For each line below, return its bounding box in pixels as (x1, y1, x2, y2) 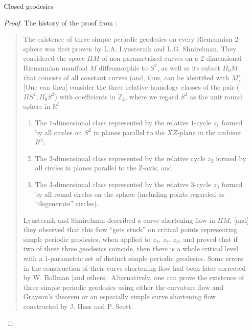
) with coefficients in (54, 91, 116, 101)
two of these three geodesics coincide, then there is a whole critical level (23, 243, 238, 254)
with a (23, 253, 43, 263)
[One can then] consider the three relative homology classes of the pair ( (23, 82, 240, 92)
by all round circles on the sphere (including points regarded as (35, 189, 225, 199)
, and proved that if (179, 234, 238, 244)
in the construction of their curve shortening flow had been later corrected (23, 262, 246, 273)
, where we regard (125, 91, 179, 101)
